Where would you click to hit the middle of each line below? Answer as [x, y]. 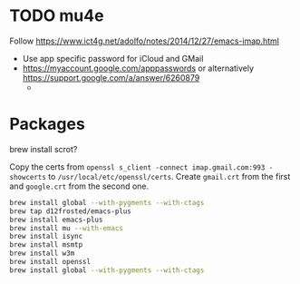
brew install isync [46, 237]
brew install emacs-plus [56, 220]
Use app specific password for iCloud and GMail [113, 58]
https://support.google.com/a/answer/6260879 [111, 77]
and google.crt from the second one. [79, 186]
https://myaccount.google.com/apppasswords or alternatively [138, 68]
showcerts [28, 177]
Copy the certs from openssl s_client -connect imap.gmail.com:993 [137, 166]
